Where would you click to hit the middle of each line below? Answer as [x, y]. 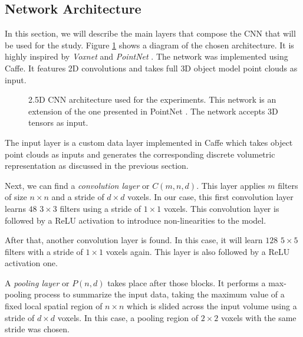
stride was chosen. [37, 329]
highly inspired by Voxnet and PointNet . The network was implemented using [146, 56]
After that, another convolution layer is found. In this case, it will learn [134, 240]
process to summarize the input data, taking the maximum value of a [159, 294]
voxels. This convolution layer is [221, 208]
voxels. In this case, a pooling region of [128, 317]
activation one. [31, 263]
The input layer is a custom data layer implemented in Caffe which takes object [149, 142]
